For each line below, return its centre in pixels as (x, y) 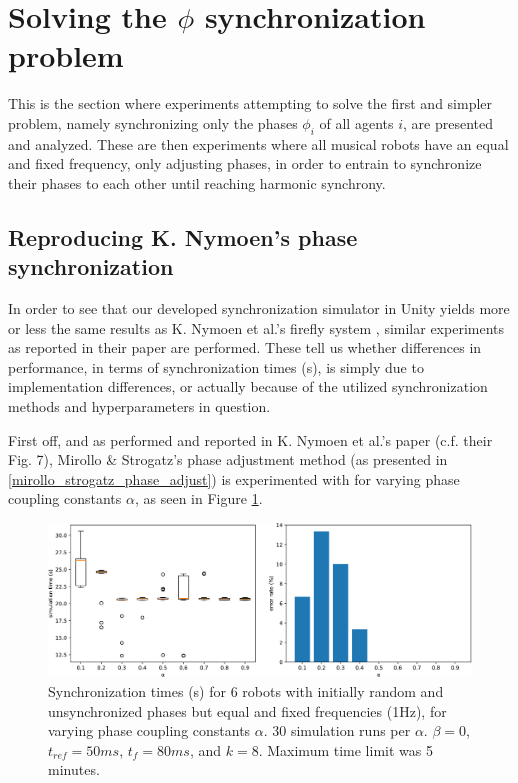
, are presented (448, 122)
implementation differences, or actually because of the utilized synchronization (248, 386)
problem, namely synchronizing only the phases (153, 122)
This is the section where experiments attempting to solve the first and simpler (250, 103)
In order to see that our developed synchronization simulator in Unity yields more (259, 308)
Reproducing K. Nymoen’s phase (183, 236)
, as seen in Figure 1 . (198, 498)
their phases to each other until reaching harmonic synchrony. (197, 182)
